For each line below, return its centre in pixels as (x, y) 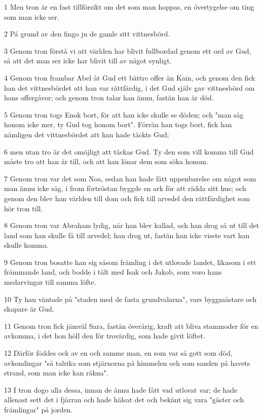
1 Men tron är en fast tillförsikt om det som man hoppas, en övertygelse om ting (129, 7)
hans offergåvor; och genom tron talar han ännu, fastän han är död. (109, 98)
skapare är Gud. (29, 309)
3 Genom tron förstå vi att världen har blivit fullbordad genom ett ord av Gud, (128, 50)
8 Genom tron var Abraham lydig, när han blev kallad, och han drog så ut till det (132, 225)
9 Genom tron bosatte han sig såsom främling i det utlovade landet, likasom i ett (130, 262)
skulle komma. (26, 245)
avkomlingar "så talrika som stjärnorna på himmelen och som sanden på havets (127, 363)
